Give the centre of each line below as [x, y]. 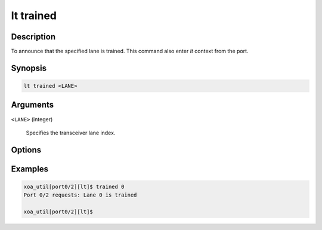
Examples [30, 169]
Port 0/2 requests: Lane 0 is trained [80, 195]
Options [26, 150]
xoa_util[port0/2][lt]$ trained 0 [74, 186]
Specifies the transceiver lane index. [71, 133]
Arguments [32, 105]
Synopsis [29, 68]
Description [33, 37]
